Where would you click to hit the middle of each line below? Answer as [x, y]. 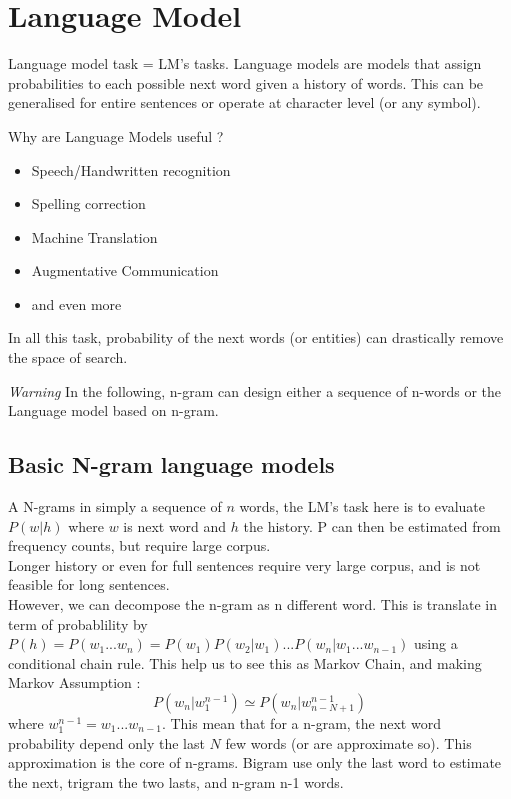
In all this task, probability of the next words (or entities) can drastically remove [256, 337]
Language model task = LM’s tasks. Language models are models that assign [245, 63]
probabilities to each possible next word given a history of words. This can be [246, 82]
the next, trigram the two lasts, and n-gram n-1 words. [176, 781]
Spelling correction [88, 203]
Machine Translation [94, 236]
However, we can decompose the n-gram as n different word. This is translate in [252, 604]
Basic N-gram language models [171, 464]
